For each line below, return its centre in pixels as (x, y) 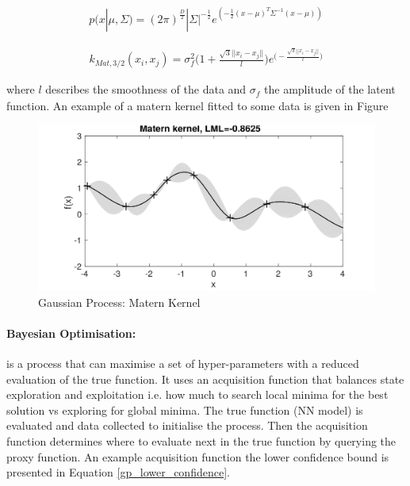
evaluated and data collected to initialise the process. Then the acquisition (187, 425)
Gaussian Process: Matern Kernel (119, 302)
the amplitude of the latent (330, 89)
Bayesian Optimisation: (71, 333)
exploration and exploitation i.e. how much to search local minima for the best (197, 394)
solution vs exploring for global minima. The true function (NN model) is (185, 409)
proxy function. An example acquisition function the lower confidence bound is (198, 456)
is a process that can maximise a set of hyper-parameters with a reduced (183, 364)
